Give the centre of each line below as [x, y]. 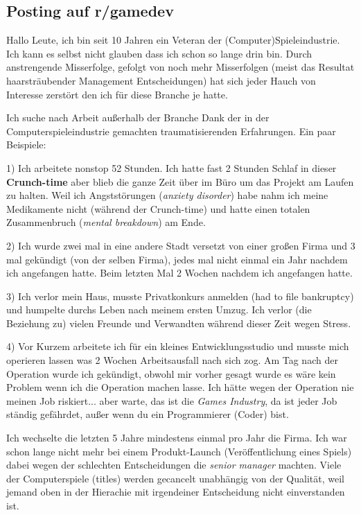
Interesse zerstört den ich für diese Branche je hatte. [117, 94]
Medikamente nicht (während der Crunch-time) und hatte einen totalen [158, 208]
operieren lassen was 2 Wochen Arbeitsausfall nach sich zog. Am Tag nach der [172, 360]
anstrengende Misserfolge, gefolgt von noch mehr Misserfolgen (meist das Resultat [180, 67]
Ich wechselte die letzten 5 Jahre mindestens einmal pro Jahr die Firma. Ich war [177, 438]
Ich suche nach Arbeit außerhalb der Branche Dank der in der [138, 117]
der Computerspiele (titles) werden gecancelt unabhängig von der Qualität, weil [175, 478]
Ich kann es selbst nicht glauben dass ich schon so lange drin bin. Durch [159, 53]
